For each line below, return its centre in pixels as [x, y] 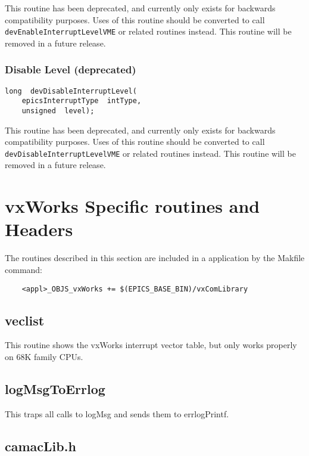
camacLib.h [40, 446]
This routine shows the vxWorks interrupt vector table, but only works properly [151, 345]
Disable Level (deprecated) [71, 69]
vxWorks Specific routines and [132, 206]
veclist [25, 320]
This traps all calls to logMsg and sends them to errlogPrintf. [117, 413]
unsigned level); [58, 111]
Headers [39, 229]
